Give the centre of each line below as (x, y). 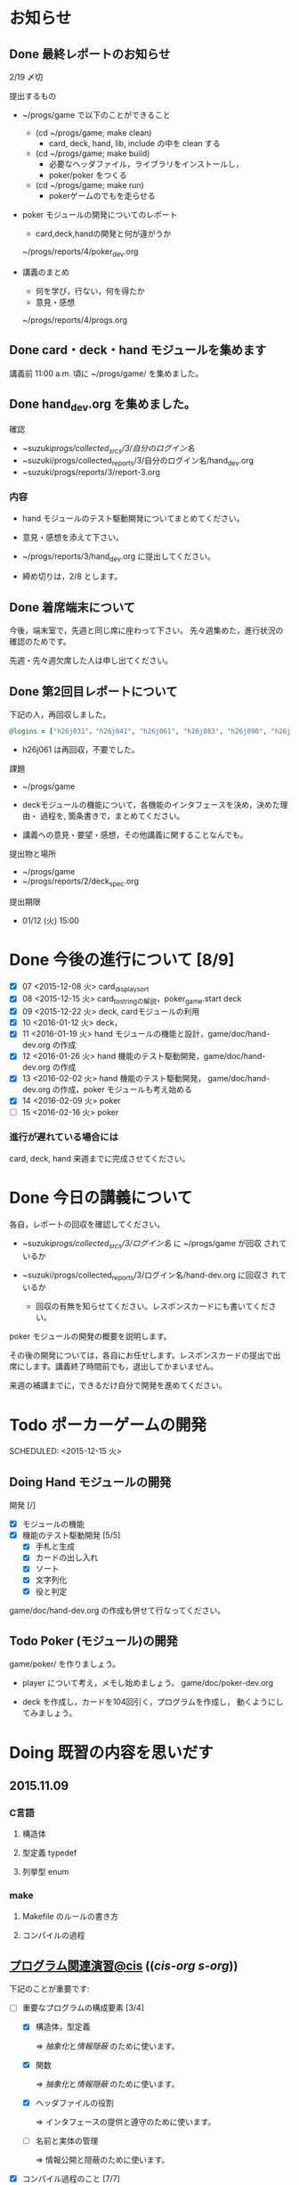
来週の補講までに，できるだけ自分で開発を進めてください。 (118, 1385)
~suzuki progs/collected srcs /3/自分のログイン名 (109, 449)
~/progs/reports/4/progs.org (74, 320)
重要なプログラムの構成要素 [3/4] (83, 2008)
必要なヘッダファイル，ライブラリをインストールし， (146, 164)
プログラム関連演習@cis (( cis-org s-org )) (124, 1965)
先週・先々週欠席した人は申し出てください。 (91, 661)
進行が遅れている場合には (64, 1138)
